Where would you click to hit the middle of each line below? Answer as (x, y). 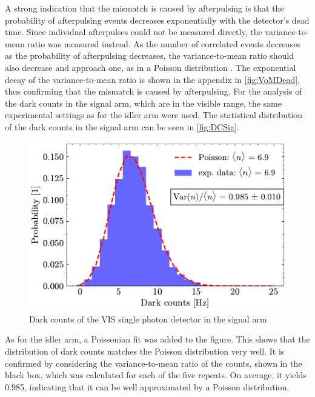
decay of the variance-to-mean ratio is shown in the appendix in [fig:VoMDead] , (152, 79)
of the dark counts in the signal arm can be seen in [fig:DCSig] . (122, 126)
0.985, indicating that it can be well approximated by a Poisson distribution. (147, 386)
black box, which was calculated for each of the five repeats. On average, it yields (156, 375)
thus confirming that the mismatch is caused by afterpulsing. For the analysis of (154, 91)
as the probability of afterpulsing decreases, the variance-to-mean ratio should (149, 55)
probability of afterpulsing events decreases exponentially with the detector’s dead (157, 20)
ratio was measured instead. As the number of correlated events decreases (164, 43)
